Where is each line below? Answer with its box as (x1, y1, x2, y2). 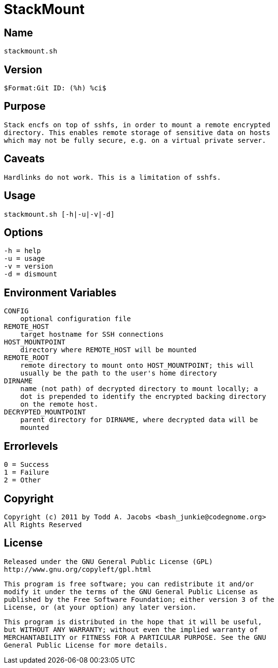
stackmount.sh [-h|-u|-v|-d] (4, 210, 115, 218)
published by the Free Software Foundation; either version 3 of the (4, 595, 275, 603)
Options (4, 226, 43, 239)
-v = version (4, 262, 53, 271)
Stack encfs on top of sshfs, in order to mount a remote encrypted (4, 120, 270, 129)
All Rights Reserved (4, 520, 82, 529)
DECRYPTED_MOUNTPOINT (4, 408, 86, 416)
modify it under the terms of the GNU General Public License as (4, 587, 258, 596)
